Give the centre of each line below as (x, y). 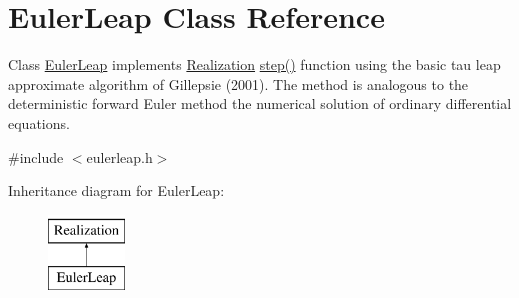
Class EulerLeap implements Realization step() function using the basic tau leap (254, 64)
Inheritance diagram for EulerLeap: (116, 190)
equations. (39, 122)
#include (36, 156)
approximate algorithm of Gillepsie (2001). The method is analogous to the (238, 83)
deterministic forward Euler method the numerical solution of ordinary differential (260, 103)
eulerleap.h (119, 156)
